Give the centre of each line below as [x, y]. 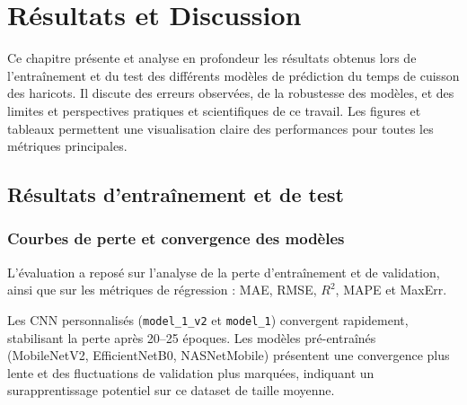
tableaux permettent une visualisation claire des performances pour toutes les [220, 128]
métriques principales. [67, 146]
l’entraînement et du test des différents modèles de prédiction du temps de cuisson [233, 75]
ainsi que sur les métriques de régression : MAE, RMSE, [162, 290]
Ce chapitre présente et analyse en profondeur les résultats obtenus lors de [212, 58]
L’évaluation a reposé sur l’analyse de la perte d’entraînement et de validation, [224, 272]
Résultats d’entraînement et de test [176, 194]
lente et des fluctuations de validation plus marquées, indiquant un [191, 372]
